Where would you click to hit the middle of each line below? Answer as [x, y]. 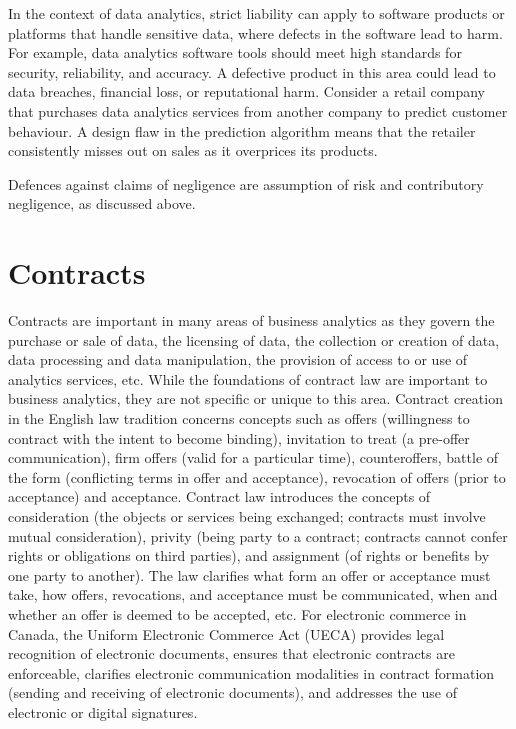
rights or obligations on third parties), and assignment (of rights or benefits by [249, 555]
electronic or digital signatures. [103, 711]
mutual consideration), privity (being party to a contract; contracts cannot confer [258, 535]
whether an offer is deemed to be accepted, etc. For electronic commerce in [237, 613]
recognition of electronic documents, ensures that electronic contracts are [231, 653]
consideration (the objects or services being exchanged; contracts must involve [247, 516]
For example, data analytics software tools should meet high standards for [235, 52]
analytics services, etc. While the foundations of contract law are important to [248, 378]
